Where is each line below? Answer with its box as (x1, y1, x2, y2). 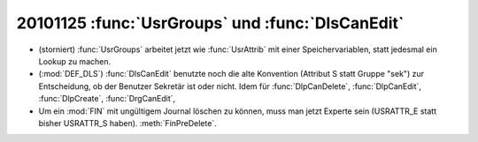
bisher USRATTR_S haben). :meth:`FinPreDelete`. (38, 117, 217, 128)
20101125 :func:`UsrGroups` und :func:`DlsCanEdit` (16, 13, 405, 33)
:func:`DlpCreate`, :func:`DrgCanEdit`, (38, 93, 176, 104)
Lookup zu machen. (38, 56, 111, 66)
